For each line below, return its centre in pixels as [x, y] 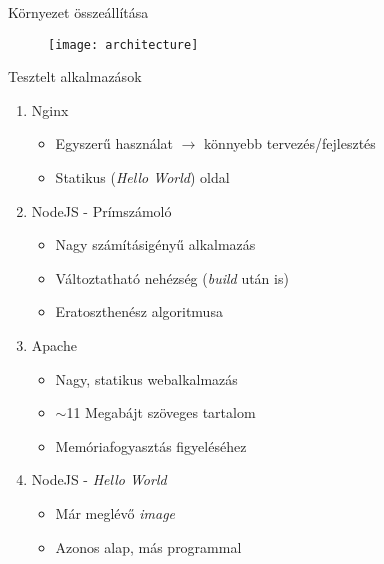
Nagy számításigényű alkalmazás [155, 244]
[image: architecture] [123, 44]
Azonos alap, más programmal [148, 546]
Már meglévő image [115, 512]
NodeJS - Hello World [99, 479]
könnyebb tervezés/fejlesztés [290, 143]
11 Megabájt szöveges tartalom [161, 412]
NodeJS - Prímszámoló [101, 210]
